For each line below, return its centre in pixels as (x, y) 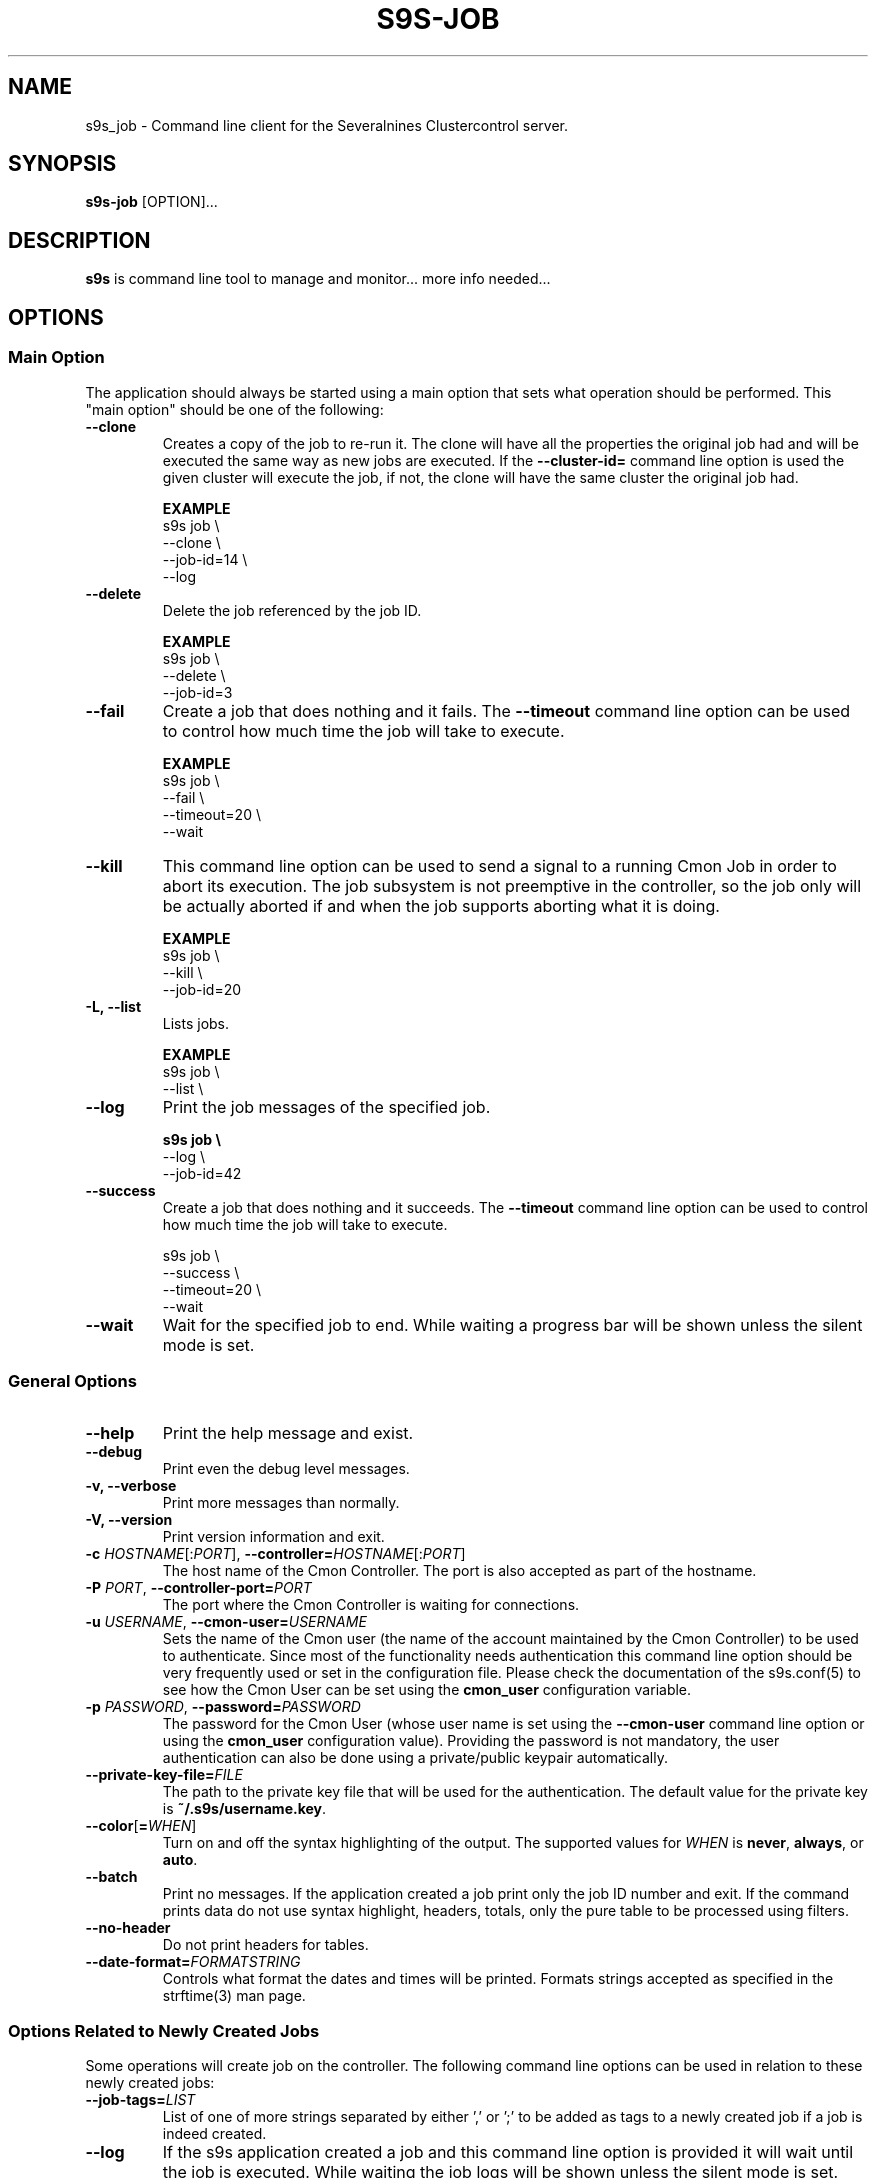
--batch (111, 1877)
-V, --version (129, 1520)
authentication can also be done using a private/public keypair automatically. (415, 1758)
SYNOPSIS (62, 164)
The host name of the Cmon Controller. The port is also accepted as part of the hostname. (459, 1571)
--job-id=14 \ (205, 559)
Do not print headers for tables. (265, 1945)
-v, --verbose (131, 1486)
